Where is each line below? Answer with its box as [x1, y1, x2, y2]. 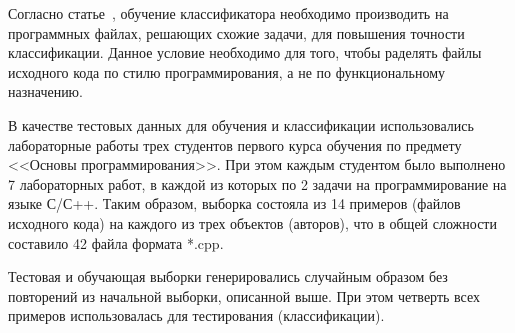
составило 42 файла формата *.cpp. [8, 232, 224, 253]
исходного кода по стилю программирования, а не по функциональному [8, 61, 445, 82]
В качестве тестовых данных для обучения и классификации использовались [8, 114, 474, 135]
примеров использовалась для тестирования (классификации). [8, 305, 385, 326]
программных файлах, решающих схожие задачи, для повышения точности [8, 22, 465, 43]
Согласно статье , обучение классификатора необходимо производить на [8, 3, 449, 23]
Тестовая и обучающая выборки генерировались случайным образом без [8, 266, 448, 287]
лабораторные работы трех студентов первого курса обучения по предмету [8, 134, 462, 155]
